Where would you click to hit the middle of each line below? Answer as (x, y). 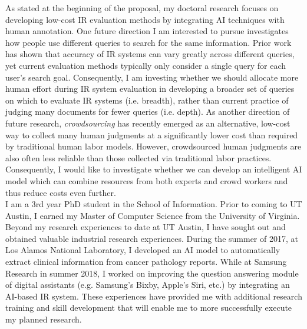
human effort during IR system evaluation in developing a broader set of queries (150, 89)
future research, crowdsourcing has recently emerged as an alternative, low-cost (148, 123)
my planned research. (44, 319)
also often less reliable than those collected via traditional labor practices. (138, 157)
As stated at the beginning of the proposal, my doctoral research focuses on (142, 8)
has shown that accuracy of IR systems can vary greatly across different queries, (150, 54)
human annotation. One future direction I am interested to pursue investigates (147, 31)
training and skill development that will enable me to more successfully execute (149, 308)
